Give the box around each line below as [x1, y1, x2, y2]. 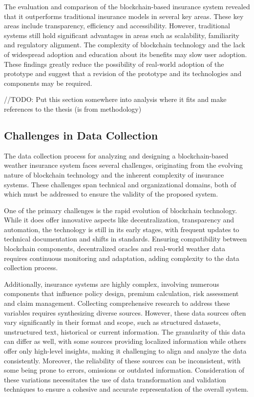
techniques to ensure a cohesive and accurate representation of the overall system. [4, 384, 249, 394]
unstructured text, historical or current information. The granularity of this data [4, 326, 246, 337]
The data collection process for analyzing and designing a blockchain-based [4, 150, 229, 160]
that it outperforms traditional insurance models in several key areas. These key [4, 11, 244, 21]
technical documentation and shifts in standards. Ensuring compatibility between [4, 234, 247, 244]
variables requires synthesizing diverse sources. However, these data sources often [4, 307, 246, 318]
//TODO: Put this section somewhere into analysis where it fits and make [4, 94, 227, 104]
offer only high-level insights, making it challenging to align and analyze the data [4, 346, 247, 356]
